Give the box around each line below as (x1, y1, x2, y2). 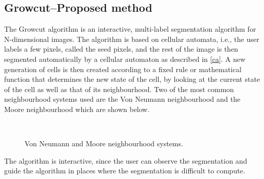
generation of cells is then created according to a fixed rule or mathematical (4, 63, 241, 74)
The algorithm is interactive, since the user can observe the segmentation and (4, 155, 247, 166)
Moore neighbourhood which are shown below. (4, 103, 150, 114)
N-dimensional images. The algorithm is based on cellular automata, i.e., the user (4, 33, 259, 44)
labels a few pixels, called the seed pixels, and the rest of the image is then (4, 43, 238, 54)
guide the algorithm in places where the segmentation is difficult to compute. (4, 165, 246, 176)
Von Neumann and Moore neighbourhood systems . (25, 138, 183, 149)
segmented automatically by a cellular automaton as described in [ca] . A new (4, 53, 246, 64)
